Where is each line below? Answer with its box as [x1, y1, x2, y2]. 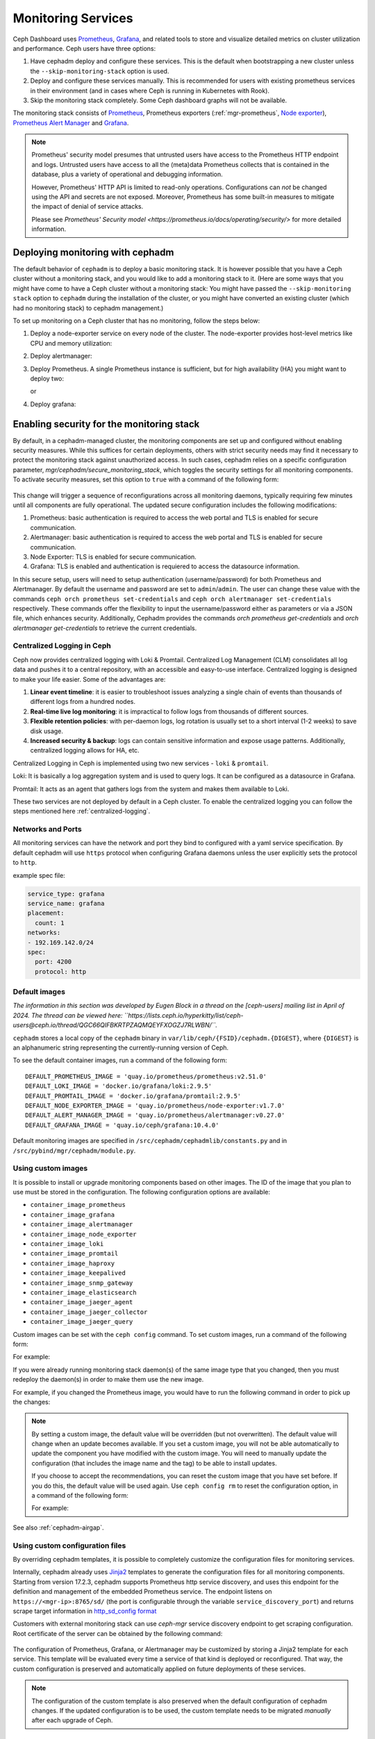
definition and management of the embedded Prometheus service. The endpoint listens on [12, 1587, 272, 1596]
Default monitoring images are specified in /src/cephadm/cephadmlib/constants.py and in [12, 1137, 287, 1145]
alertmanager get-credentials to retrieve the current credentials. [12, 623, 197, 632]
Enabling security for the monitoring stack [12, 418, 200, 430]
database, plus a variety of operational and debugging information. [31, 170, 223, 179]
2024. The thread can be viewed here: [12, 1011, 123, 1019]
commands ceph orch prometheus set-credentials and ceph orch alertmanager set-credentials [12, 595, 332, 603]
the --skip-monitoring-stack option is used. [30, 67, 169, 75]
